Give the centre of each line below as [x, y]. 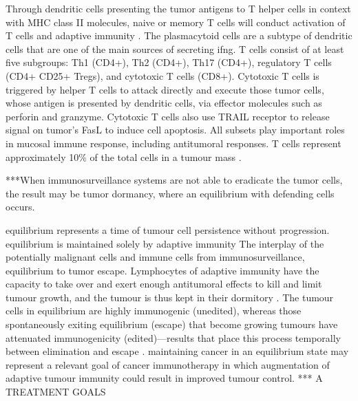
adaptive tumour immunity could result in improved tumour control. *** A [164, 378]
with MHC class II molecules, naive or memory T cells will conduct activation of [176, 22]
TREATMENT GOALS [56, 392]
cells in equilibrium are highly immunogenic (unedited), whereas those [154, 311]
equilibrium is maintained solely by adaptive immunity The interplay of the [165, 243]
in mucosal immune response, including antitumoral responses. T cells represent [173, 143]
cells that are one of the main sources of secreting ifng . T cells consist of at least [175, 48]
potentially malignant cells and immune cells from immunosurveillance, [155, 257]
